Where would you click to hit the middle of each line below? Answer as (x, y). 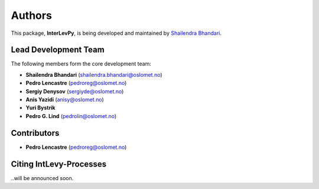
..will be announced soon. (42, 178)
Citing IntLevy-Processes (59, 164)
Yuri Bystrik (40, 108)
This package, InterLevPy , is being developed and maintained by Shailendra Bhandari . (116, 33)
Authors (32, 15)
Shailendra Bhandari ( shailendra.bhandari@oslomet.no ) (94, 74)
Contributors (35, 133)
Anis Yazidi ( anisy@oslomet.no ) (65, 100)
